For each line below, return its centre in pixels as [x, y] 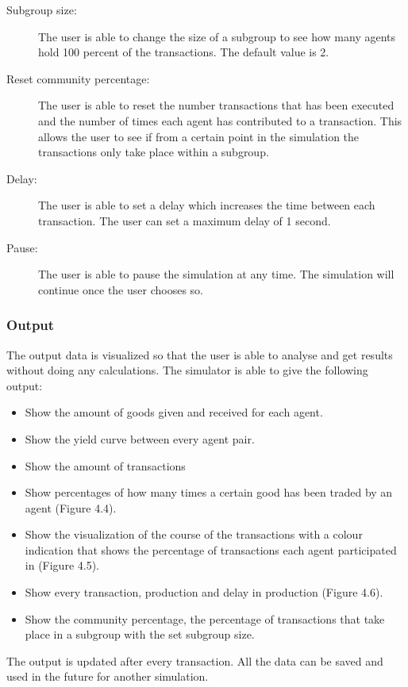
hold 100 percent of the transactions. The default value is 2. [184, 52]
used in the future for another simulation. [108, 676]
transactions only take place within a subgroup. [154, 152]
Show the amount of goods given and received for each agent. [174, 412]
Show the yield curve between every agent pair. [140, 438]
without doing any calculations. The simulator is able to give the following [187, 370]
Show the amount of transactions [105, 465]
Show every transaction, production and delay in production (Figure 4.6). [204, 592]
